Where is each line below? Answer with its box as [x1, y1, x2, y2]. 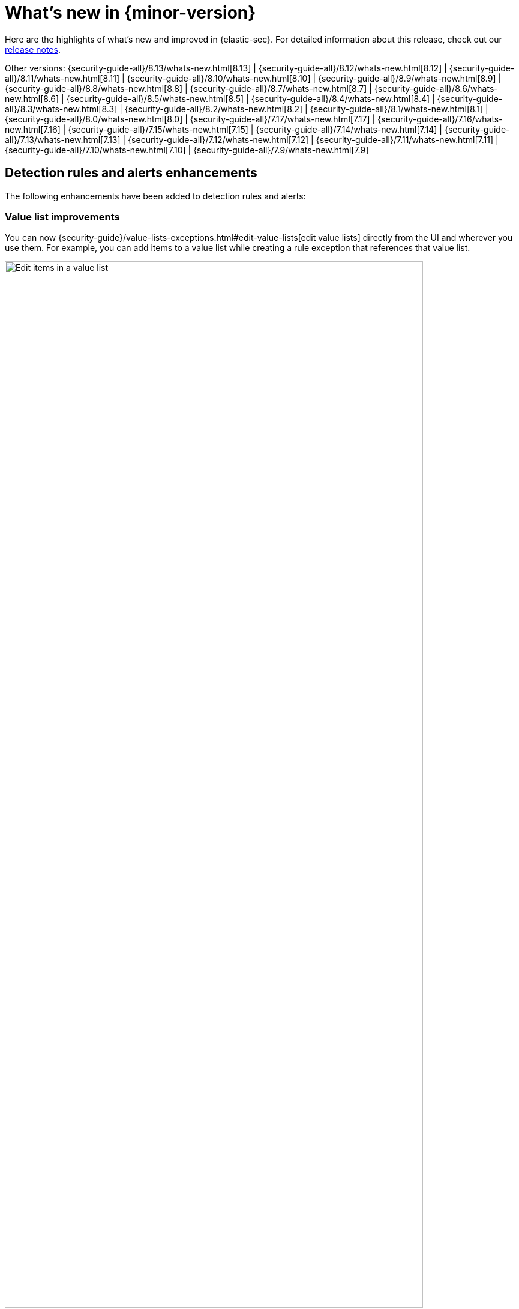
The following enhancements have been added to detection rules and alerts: [5, 190, 306, 201]
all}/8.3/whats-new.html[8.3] [5, 103, 118, 114]
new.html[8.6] [5, 93, 59, 104]
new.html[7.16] [5, 124, 61, 135]
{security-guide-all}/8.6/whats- [374, 83, 498, 94]
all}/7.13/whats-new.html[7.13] [5, 134, 121, 145]
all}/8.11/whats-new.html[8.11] [5, 73, 120, 83]
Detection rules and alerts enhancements [5, 165, 257, 181]
